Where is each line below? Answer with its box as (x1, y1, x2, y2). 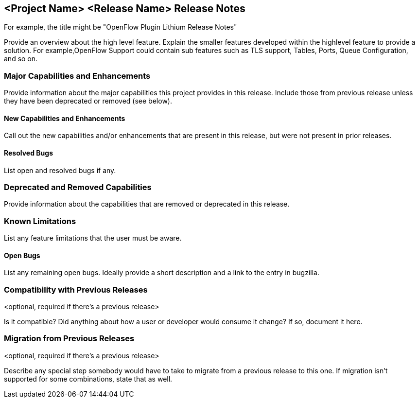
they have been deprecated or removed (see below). (4, 97, 172, 105)
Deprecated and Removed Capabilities (4, 182, 152, 192)
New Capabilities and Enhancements (4, 114, 125, 122)
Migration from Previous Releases (4, 333, 135, 344)
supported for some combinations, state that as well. (4, 374, 173, 383)
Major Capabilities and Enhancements (4, 70, 151, 81)
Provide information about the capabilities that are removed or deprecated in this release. (4, 200, 290, 209)
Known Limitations (4, 216, 76, 226)
